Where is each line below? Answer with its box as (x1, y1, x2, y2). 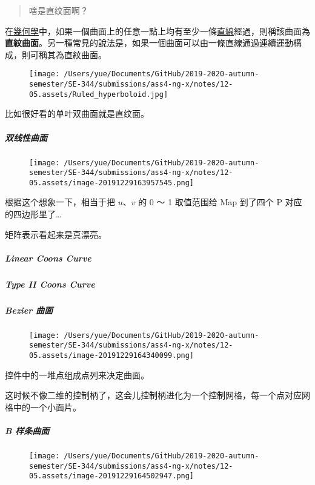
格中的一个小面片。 (5, 400, 81, 413)
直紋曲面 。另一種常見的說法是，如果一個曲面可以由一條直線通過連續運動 (5, 36, 293, 49)
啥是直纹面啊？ (28, 4, 88, 16)
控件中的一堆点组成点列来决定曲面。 (5, 368, 149, 381)
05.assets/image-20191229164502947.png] (29, 472, 194, 481)
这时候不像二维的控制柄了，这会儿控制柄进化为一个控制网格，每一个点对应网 (5, 389, 310, 401)
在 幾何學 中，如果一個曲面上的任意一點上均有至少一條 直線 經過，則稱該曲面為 (5, 24, 310, 37)
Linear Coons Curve (5, 251, 91, 264)
